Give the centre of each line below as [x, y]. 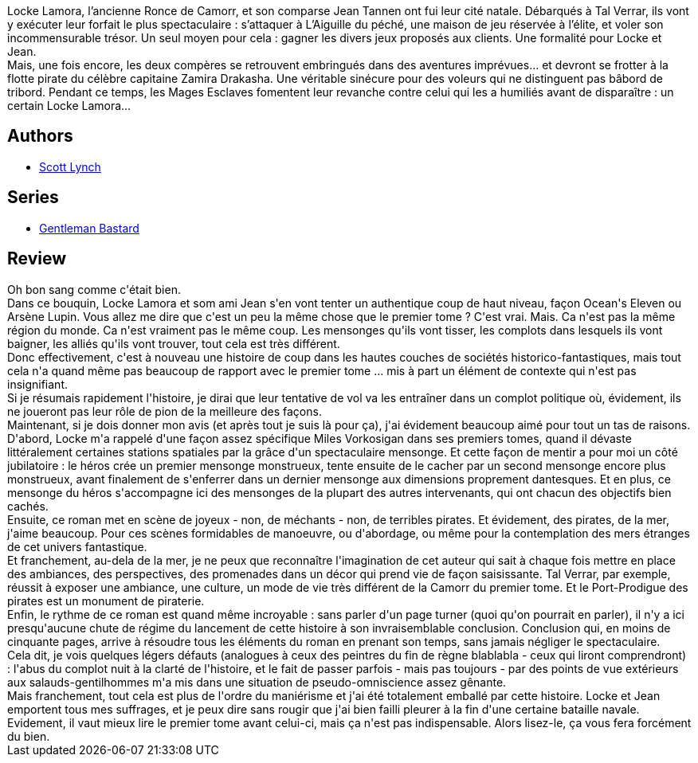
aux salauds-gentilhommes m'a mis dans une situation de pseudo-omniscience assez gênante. [257, 682]
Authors [40, 136]
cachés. [28, 506]
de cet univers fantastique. [77, 546]
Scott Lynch [70, 166]
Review [37, 259]
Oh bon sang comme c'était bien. [94, 289]
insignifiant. [38, 384]
